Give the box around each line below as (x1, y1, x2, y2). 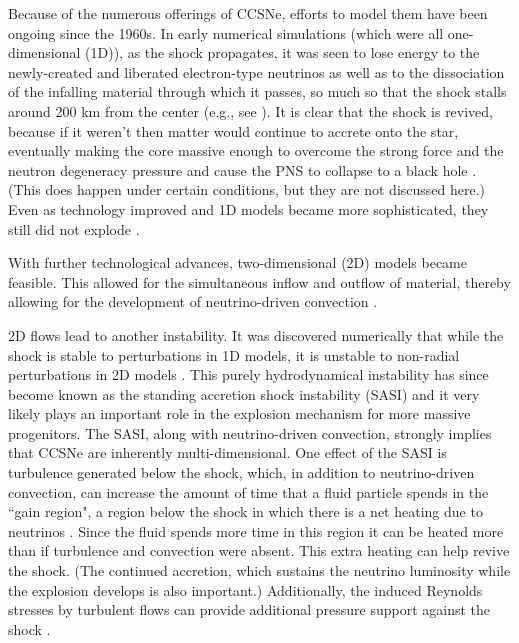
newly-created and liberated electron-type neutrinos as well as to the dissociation (8, 61, 505, 82)
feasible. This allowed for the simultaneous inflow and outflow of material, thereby (8, 271, 511, 292)
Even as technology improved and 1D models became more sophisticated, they (8, 198, 489, 219)
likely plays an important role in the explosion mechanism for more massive (8, 403, 471, 424)
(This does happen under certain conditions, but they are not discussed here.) (8, 179, 486, 200)
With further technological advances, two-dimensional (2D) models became (8, 252, 467, 273)
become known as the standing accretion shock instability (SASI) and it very (8, 383, 480, 404)
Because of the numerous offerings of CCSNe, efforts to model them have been (8, 3, 488, 23)
